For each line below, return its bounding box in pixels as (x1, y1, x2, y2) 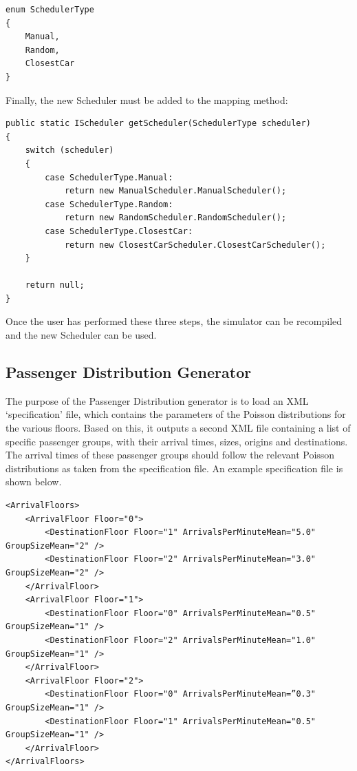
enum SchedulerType (6, 5, 94, 14)
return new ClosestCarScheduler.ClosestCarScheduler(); (64, 240, 326, 250)
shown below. (6, 474, 62, 489)
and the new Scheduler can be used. (6, 328, 157, 342)
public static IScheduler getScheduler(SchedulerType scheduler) (6, 118, 311, 129)
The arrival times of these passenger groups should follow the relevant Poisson (6, 447, 335, 462)
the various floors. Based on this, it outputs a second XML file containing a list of (6, 421, 351, 435)
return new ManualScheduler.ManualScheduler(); (64, 186, 287, 196)
